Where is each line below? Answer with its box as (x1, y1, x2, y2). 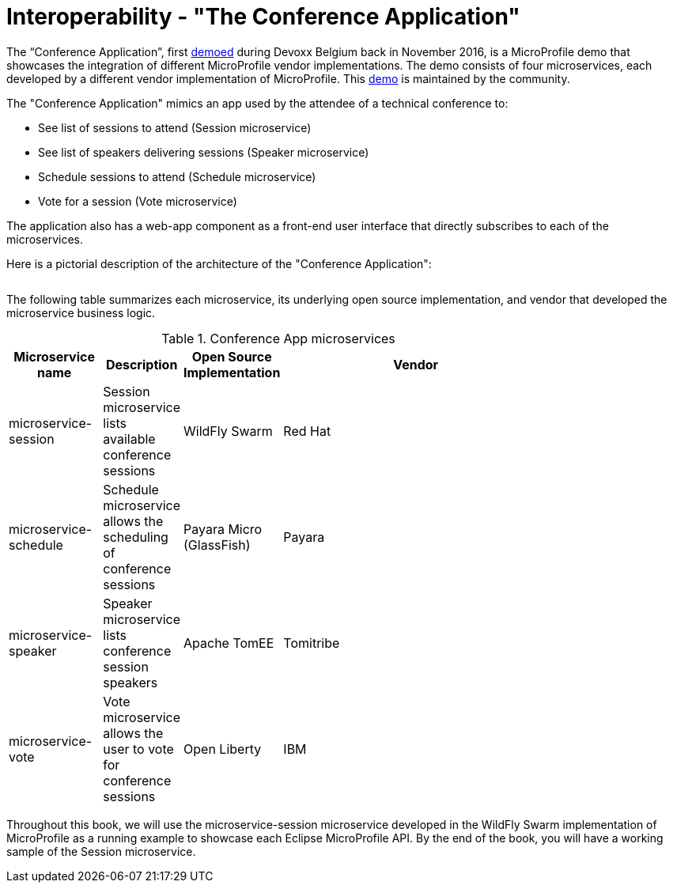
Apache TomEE (183, 634, 274, 651)
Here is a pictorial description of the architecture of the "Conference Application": (6, 256, 432, 270)
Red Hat (283, 422, 331, 439)
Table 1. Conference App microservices (161, 330, 395, 346)
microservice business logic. (6, 305, 156, 320)
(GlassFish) (183, 536, 251, 553)
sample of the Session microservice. (6, 844, 196, 858)
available (103, 430, 156, 447)
